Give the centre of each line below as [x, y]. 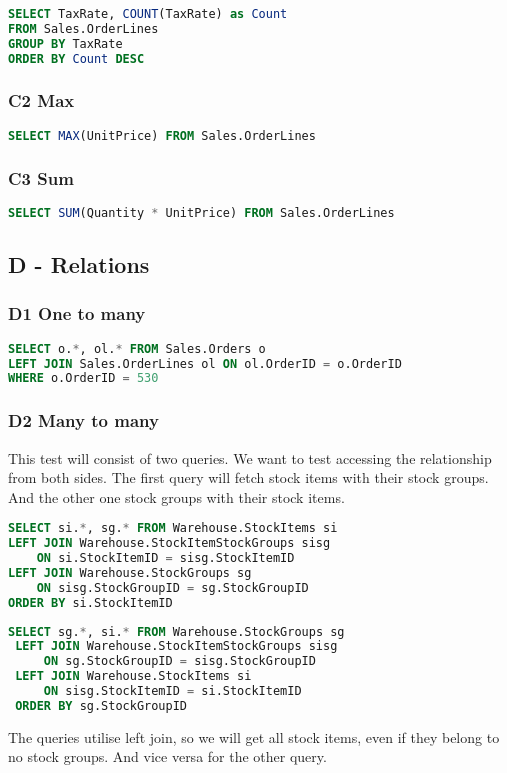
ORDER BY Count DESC [76, 58]
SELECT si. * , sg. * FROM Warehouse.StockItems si [173, 528]
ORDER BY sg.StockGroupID [101, 705]
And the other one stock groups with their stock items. [176, 496]
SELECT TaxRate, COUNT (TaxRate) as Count [148, 14]
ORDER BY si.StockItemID [90, 602]
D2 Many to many [83, 420]
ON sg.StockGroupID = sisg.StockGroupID [179, 661]
